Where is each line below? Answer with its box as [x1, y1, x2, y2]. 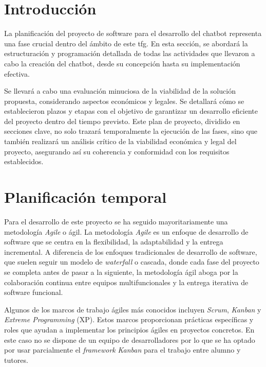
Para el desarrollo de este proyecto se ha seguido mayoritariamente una [4, 216, 228, 226]
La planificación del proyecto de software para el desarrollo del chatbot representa [4, 28, 262, 39]
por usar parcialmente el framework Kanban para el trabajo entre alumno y [4, 344, 241, 355]
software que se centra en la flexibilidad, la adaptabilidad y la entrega [4, 236, 223, 247]
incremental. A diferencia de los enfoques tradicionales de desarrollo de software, [4, 246, 257, 257]
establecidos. [4, 156, 44, 167]
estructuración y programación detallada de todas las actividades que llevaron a [4, 48, 255, 59]
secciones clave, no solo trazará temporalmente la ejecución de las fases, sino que [4, 126, 257, 136]
